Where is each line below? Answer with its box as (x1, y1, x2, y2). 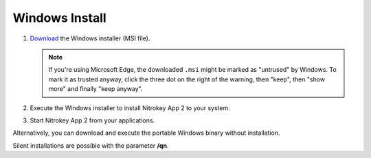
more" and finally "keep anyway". (48, 85, 144, 93)
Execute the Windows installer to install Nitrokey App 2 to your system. (30, 103, 230, 112)
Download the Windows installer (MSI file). (30, 34, 150, 42)
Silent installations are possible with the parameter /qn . (12, 141, 169, 150)
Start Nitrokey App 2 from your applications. (30, 116, 155, 124)
